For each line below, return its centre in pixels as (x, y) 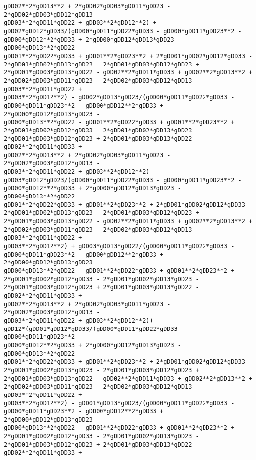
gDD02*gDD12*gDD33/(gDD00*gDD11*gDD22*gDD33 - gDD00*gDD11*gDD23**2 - (123, 31)
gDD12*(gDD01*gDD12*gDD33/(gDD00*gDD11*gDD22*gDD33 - (95, 329)
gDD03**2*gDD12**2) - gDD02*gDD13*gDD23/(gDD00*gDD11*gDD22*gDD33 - (119, 98)
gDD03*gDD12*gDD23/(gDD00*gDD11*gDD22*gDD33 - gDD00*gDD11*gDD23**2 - (123, 180)
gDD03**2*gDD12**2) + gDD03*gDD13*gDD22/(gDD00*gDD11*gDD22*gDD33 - (119, 246)
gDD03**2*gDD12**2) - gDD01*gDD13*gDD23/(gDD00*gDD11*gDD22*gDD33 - (119, 403)
